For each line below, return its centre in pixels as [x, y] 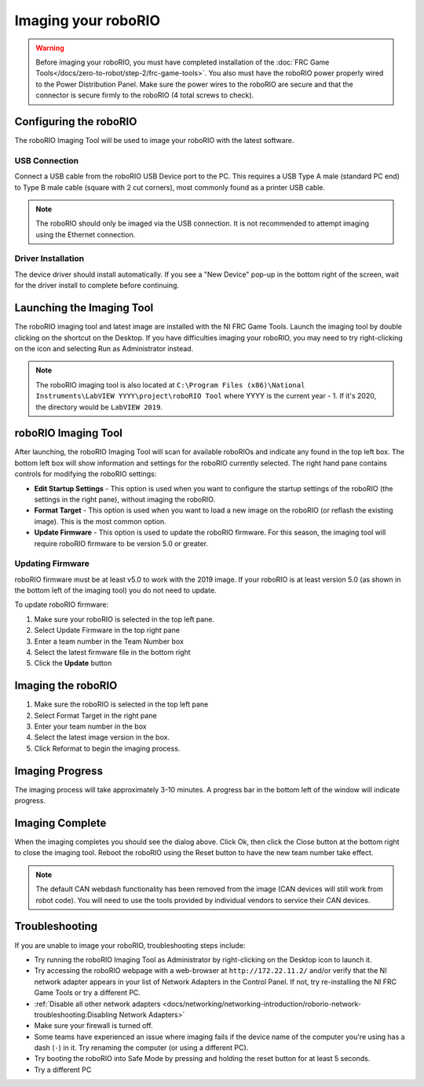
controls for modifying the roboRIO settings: [86, 474]
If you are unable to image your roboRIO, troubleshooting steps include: [130, 945]
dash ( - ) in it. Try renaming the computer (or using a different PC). [141, 1048]
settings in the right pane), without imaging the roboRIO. [125, 499]
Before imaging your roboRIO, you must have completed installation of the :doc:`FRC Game [183, 62]
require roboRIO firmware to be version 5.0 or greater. [121, 543]
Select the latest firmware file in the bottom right [113, 652]
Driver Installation [49, 259]
